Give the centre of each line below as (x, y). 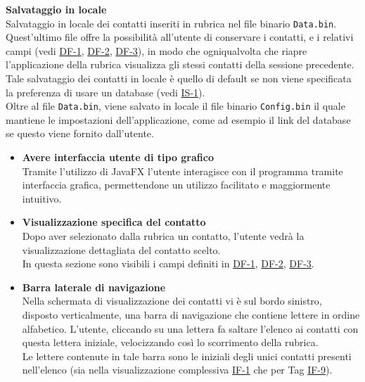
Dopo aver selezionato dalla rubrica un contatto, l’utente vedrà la (163, 236)
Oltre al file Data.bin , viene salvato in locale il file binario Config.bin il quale (175, 106)
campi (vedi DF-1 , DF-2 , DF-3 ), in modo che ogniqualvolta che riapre (156, 50)
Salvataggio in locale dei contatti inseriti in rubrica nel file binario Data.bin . (171, 23)
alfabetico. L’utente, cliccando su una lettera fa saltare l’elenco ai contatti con (190, 328)
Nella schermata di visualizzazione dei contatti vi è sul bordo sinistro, (172, 301)
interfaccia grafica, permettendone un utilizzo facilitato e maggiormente (176, 185)
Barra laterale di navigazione (94, 287)
